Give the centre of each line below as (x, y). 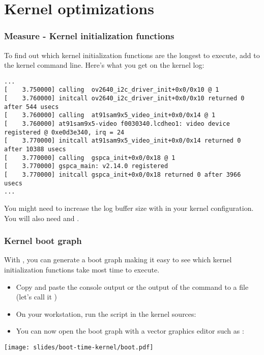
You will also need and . (42, 218)
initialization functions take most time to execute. (82, 269)
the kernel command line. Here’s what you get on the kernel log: (104, 65)
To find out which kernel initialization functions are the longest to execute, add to (132, 55)
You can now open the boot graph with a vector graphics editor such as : (130, 331)
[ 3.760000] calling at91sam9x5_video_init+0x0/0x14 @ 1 (110, 115)
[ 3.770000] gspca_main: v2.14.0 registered (86, 166)
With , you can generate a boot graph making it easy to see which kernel (118, 260)
